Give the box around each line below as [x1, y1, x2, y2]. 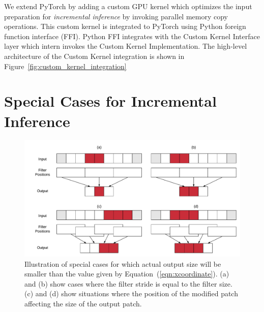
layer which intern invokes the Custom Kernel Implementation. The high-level [4, 41, 247, 51]
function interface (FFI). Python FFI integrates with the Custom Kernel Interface [4, 30, 260, 41]
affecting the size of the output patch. [24, 298, 142, 308]
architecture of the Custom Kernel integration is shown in [4, 50, 185, 61]
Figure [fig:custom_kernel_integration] [4, 60, 127, 71]
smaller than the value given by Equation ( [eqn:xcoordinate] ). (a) [24, 268, 229, 279]
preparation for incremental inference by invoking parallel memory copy [4, 11, 228, 21]
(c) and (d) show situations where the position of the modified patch [24, 288, 238, 299]
